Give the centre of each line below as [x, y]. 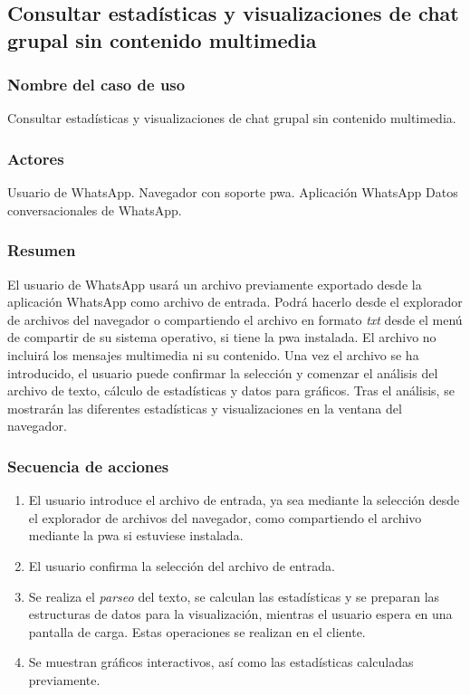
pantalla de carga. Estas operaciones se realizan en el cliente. [197, 631]
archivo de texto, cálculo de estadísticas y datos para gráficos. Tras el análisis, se [231, 390]
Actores [36, 158]
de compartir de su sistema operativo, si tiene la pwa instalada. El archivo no [222, 337]
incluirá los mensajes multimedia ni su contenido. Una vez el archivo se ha [213, 354]
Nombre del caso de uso [96, 85]
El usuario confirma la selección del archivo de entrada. [182, 565]
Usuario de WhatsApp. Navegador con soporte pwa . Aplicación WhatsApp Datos [233, 192]
